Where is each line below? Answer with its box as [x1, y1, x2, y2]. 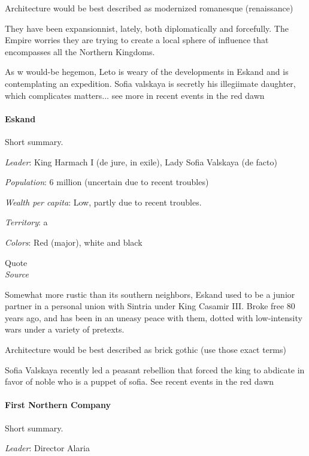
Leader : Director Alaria [5, 442, 90, 454]
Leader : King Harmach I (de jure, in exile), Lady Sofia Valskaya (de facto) [5, 155, 277, 168]
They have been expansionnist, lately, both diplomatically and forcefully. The [5, 22, 289, 34]
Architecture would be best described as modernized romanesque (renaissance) [5, 2, 293, 14]
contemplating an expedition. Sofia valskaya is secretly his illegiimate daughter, [5, 77, 296, 89]
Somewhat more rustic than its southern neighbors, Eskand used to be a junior [5, 288, 295, 300]
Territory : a [5, 216, 48, 228]
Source [5, 268, 29, 280]
